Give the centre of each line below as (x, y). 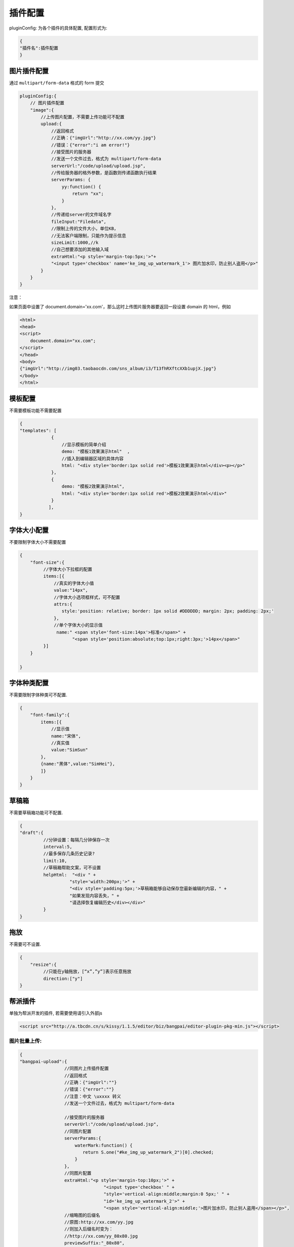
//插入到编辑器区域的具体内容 (93, 458)
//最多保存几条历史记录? (69, 854)
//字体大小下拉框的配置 (68, 569)
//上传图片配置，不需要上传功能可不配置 (82, 117)
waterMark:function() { (104, 1145)
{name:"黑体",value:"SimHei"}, (78, 764)
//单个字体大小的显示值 (78, 625)
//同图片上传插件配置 (86, 1068)
